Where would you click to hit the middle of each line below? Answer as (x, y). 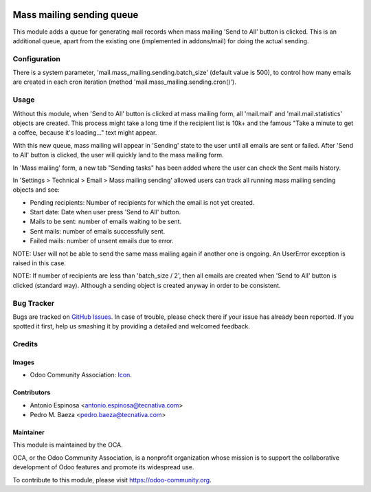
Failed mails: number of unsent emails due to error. (102, 241)
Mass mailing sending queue (76, 15)
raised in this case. (40, 263)
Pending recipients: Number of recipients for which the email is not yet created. (142, 202)
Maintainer (29, 432)
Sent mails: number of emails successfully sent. (98, 231)
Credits (25, 344)
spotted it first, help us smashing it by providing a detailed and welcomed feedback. (131, 326)
